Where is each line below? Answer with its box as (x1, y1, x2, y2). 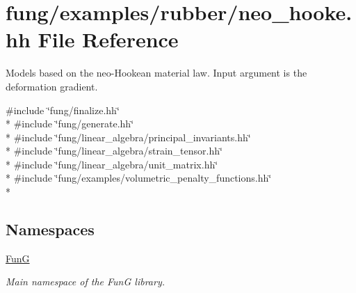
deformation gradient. (6, 79, 98, 93)
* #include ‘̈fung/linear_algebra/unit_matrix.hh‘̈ (6, 157, 218, 171)
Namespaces (6, 219, 95, 240)
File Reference (38, 25, 179, 54)
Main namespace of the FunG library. (6, 274, 165, 289)
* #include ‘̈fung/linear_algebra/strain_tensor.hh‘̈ (6, 143, 222, 158)
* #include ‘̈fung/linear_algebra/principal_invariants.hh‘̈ (6, 129, 251, 144)
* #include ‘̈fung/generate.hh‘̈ (6, 116, 134, 131)
